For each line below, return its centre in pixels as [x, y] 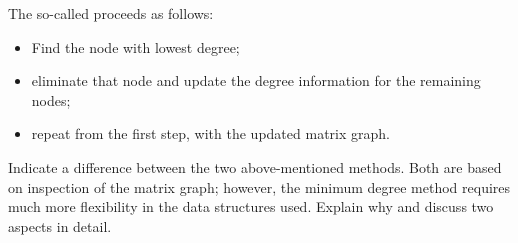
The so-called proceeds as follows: [111, 13]
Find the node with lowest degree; [135, 46]
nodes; [51, 99]
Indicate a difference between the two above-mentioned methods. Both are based [255, 166]
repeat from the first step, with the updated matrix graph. [210, 133]
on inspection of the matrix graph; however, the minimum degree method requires [259, 186]
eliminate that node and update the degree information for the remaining [256, 80]
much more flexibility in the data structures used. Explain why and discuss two [251, 206]
